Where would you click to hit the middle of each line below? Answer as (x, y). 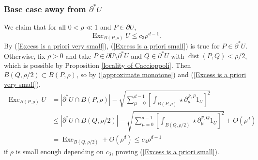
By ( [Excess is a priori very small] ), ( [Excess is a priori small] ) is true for (112, 45)
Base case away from (45, 8)
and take (78, 55)
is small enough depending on (60, 151)
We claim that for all (35, 27)
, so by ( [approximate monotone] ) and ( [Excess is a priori (161, 74)
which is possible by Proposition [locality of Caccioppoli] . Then (98, 65)
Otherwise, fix (25, 55)
